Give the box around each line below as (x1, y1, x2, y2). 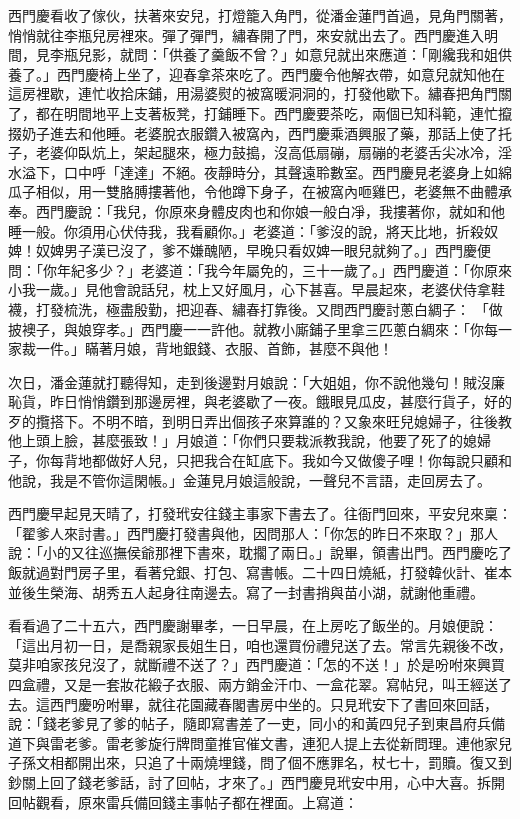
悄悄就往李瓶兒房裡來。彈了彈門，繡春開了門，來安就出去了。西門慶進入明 (8, 24, 498, 45)
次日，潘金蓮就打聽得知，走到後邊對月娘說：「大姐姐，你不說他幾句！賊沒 (8, 371, 491, 392)
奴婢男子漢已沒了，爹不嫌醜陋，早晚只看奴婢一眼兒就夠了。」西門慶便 (35, 240, 491, 261)
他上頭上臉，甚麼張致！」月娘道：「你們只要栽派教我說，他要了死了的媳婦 (8, 430, 491, 451)
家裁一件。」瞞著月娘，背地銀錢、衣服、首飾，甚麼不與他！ (8, 338, 393, 359)
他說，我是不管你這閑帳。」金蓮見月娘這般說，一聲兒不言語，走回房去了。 (8, 469, 491, 490)
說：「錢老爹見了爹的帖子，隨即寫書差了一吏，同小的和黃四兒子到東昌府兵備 (8, 713, 505, 734)
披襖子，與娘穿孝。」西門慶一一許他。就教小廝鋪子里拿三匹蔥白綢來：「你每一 (8, 318, 512, 339)
